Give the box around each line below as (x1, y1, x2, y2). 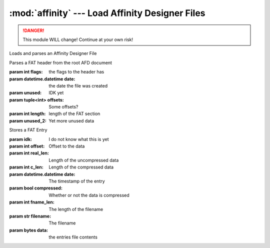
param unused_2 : (9, 117, 47, 123)
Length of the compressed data (48, 164, 114, 170)
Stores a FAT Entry (9, 127, 47, 133)
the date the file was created (48, 82, 107, 88)
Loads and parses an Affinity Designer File (9, 50, 97, 56)
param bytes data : (9, 227, 48, 233)
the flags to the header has (48, 69, 104, 75)
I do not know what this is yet (48, 136, 109, 142)
